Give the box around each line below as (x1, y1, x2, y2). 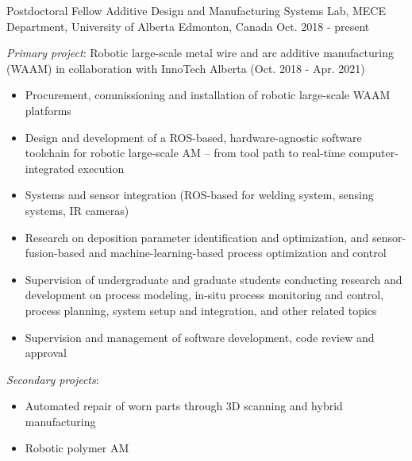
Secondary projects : (6, 371, 99, 387)
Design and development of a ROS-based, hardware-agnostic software (25, 129, 362, 145)
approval (25, 344, 67, 361)
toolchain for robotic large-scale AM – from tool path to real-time (25, 144, 345, 161)
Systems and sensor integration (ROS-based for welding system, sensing (25, 186, 374, 203)
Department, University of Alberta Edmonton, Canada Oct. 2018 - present (6, 17, 370, 34)
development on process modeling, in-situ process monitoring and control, (25, 286, 384, 303)
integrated (25, 159, 75, 176)
